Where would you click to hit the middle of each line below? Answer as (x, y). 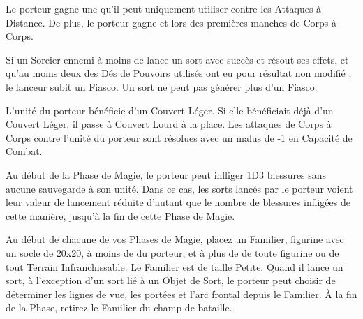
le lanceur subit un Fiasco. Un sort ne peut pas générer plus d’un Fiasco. (162, 86)
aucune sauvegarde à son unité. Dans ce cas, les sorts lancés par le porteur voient (179, 188)
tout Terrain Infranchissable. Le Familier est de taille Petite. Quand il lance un (175, 266)
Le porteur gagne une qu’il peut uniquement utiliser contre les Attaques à (164, 8)
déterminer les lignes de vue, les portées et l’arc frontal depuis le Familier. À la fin (181, 294)
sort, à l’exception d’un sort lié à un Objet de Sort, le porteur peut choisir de (171, 280)
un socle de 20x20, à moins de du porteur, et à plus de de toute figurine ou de (172, 252)
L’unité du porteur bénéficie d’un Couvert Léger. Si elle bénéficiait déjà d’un (170, 110)
